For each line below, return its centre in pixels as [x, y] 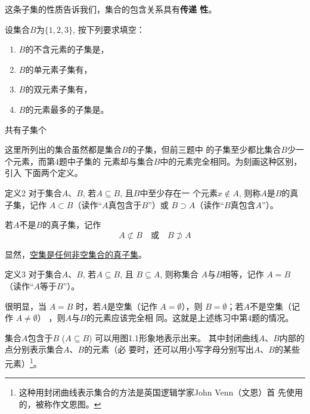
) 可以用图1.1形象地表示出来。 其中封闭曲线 [174, 337]
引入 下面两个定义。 [44, 173]
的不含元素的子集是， [67, 49]
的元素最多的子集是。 [67, 109]
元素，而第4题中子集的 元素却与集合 [83, 161]
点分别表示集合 [34, 349]
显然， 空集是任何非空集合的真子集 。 [76, 254]
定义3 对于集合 [33, 274]
